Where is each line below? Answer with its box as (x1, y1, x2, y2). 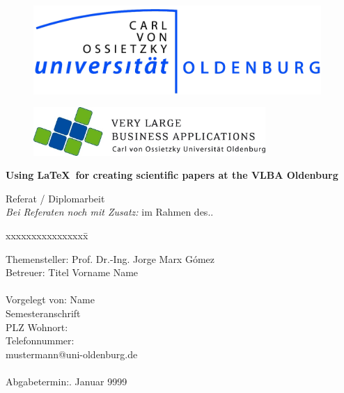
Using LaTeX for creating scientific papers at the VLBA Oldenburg (6, 168, 338, 182)
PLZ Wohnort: (6, 319, 68, 334)
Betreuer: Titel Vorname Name (6, 265, 139, 280)
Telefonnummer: (6, 333, 75, 348)
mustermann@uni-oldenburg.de (6, 346, 138, 361)
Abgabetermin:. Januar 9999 (6, 374, 127, 388)
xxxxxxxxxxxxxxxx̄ (6, 227, 88, 242)
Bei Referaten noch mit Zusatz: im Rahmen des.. (6, 204, 214, 219)
